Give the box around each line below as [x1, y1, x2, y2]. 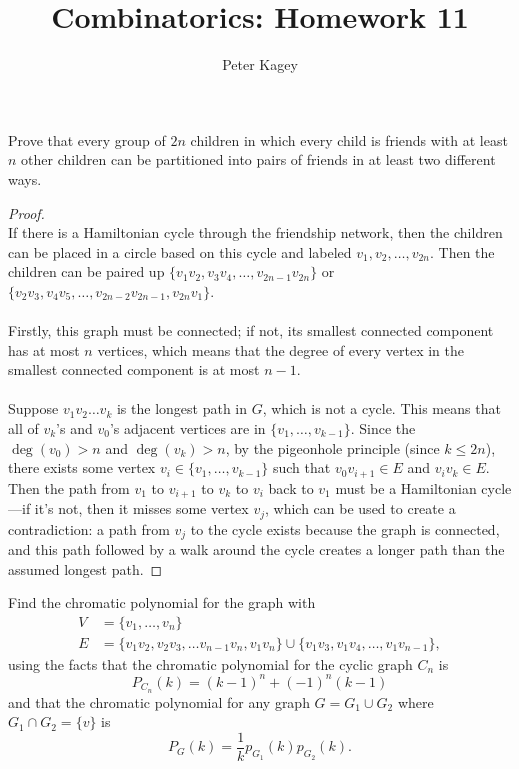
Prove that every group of [8, 129, 166, 150]
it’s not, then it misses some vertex [34, 498, 249, 519]
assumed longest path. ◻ [8, 558, 163, 579]
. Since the [350, 418, 416, 439]
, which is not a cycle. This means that [262, 398, 501, 419]
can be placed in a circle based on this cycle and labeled [8, 241, 352, 262]
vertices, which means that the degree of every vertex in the [97, 339, 465, 360]
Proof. [8, 202, 45, 223]
